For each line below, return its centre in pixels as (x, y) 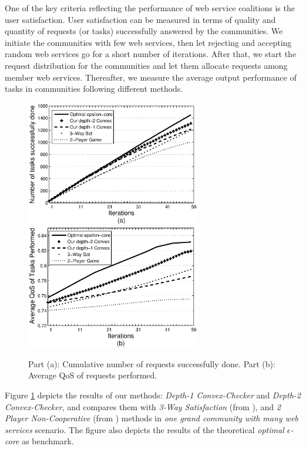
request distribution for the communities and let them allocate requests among (146, 65)
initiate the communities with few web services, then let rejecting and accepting (148, 42)
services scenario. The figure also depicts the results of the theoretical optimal (144, 429)
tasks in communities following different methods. (94, 89)
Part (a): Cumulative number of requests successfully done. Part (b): (152, 363)
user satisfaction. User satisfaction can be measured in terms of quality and (140, 19)
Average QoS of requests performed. (93, 375)
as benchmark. (48, 441)
